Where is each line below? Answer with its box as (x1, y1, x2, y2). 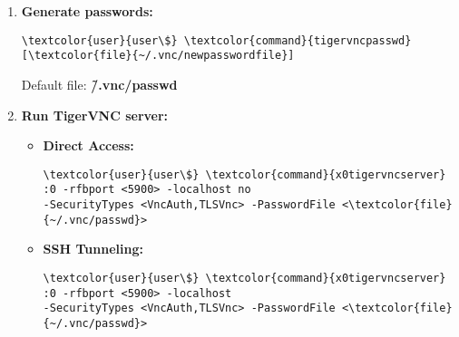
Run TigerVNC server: (21, 105, 169, 124)
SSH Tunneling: (43, 239, 143, 258)
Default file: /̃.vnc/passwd (21, 74, 178, 93)
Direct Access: (43, 136, 134, 155)
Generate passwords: (21, 2, 153, 20)
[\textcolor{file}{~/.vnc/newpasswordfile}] (21, 49, 295, 63)
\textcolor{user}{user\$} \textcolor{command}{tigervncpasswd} (21, 34, 412, 47)
